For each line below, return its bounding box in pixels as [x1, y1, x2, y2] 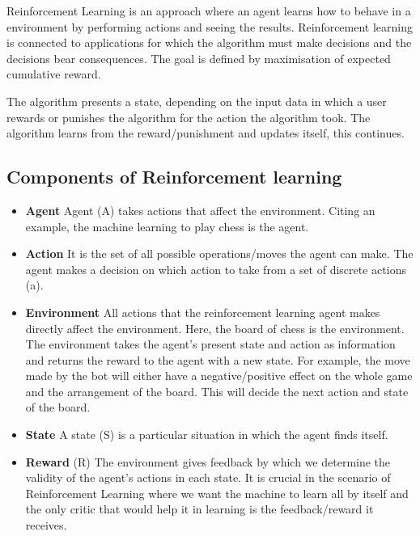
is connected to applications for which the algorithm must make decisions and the [6, 34, 412, 51]
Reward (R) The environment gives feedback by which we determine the [25, 453, 391, 470]
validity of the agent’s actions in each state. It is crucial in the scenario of [25, 469, 391, 486]
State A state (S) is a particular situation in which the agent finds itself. [25, 426, 388, 443]
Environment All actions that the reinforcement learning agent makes [25, 303, 380, 320]
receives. [25, 517, 67, 534]
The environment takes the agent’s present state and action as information [25, 336, 396, 352]
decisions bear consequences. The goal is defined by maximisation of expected [6, 49, 391, 66]
